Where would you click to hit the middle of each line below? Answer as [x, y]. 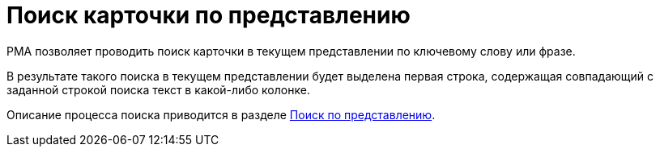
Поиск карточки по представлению [209, 15]
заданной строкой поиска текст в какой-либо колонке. [158, 89]
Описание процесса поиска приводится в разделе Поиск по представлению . [221, 114]
